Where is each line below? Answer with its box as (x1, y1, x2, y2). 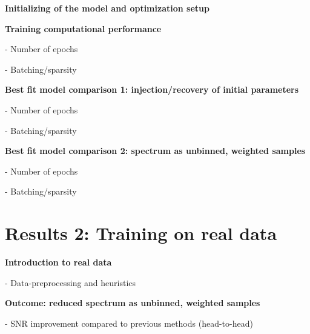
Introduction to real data (5, 256, 112, 269)
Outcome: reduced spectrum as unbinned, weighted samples (5, 296, 260, 309)
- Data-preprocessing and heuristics (5, 276, 136, 289)
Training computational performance (5, 22, 162, 35)
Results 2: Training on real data (5, 221, 277, 245)
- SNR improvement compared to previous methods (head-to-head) (5, 316, 253, 329)
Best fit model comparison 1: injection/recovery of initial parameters (5, 83, 299, 96)
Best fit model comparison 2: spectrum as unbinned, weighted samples (5, 144, 306, 157)
